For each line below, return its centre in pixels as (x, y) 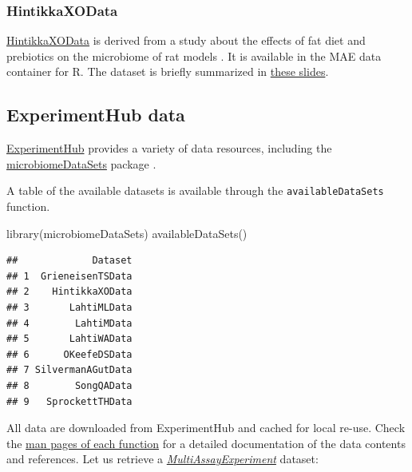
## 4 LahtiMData (69, 323)
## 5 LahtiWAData (69, 339)
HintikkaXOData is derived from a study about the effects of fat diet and (186, 40)
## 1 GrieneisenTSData (69, 276)
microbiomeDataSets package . (81, 163)
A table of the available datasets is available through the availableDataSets (195, 190)
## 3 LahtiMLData (69, 308)
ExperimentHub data (96, 115)
